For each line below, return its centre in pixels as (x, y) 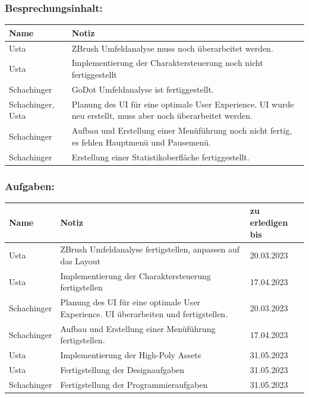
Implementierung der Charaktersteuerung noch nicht (167, 63)
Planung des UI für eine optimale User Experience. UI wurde (183, 104)
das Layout (80, 261)
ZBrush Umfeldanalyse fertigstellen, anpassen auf (150, 249)
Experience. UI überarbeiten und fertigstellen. (144, 313)
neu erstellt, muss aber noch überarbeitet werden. (162, 116)
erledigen (269, 222)
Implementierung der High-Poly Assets (131, 355)
